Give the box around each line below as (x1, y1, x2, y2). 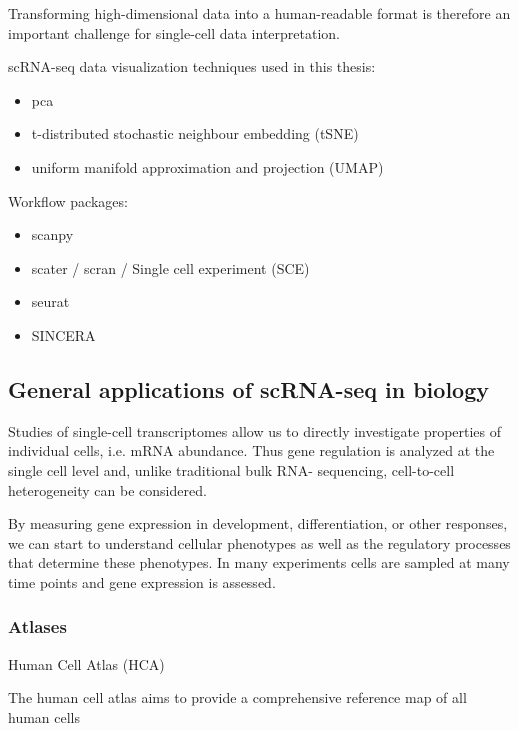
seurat (31, 291, 70, 312)
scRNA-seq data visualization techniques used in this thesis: (8, 56, 376, 77)
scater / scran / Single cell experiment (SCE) (31, 257, 310, 278)
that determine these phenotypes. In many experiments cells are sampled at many (8, 552, 510, 573)
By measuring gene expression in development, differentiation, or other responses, (8, 513, 508, 534)
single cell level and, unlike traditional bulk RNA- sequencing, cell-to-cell (8, 459, 455, 480)
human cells (8, 706, 81, 727)
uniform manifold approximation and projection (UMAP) (31, 156, 384, 177)
